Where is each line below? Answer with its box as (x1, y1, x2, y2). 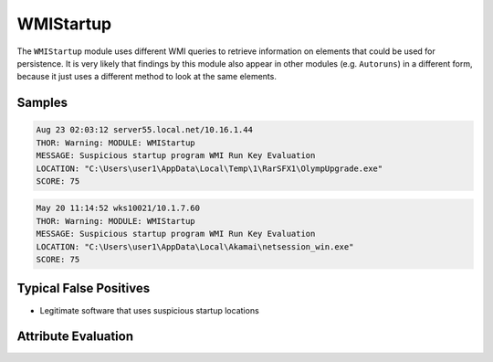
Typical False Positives (16, 281, 151, 296)
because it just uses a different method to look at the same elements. (16, 71, 278, 82)
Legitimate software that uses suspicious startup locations (39, 304, 259, 315)
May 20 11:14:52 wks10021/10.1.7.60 (36, 203, 201, 214)
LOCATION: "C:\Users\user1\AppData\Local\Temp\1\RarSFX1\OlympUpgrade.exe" (36, 163, 383, 174)
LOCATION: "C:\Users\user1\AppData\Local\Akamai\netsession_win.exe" (36, 241, 354, 251)
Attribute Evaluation (16, 329, 134, 345)
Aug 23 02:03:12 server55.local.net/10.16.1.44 (36, 124, 253, 135)
